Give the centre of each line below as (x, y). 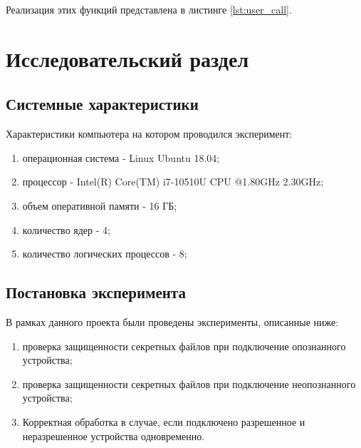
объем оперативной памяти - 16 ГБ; (100, 205)
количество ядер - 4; (66, 229)
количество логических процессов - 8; (105, 254)
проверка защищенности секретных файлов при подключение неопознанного (189, 383)
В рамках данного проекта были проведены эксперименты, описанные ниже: (172, 321)
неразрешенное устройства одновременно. (114, 436)
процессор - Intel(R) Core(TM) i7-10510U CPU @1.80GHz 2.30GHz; (173, 182)
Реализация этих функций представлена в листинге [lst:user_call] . (149, 9)
